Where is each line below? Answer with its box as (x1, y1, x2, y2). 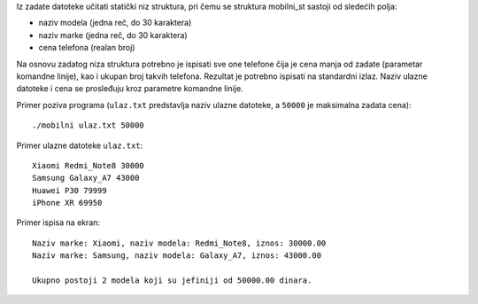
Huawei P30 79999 (32, 185, 107, 195)
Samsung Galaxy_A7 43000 (32, 173, 140, 183)
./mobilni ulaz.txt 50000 (32, 121, 145, 130)
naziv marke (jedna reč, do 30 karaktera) (38, 29, 188, 40)
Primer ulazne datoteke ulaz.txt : (16, 140, 143, 151)
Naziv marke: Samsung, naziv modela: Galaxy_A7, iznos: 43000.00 (32, 251, 322, 261)
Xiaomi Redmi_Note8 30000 (32, 160, 145, 170)
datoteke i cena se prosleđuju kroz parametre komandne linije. (16, 83, 243, 94)
